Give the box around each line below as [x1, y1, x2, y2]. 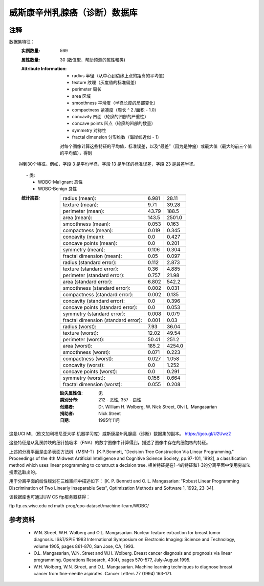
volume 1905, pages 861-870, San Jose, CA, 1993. [33, 543, 135, 549]
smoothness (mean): [63, 220, 110, 227]
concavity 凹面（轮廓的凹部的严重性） [72, 113, 149, 119]
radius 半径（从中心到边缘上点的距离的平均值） [72, 72, 167, 78]
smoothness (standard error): [63, 284, 131, 291]
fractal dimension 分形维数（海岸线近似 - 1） [72, 134, 162, 140]
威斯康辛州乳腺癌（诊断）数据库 [9, 7, 138, 18]
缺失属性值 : [60, 390, 83, 396]
